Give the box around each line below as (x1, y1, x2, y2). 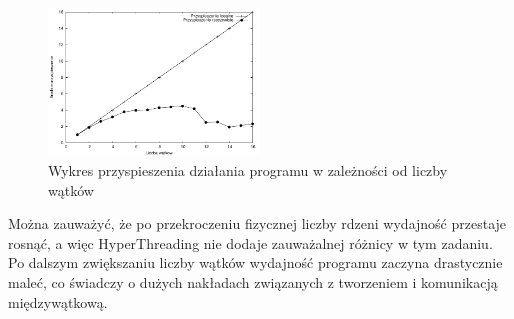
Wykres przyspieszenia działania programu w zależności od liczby (48, 159, 448, 180)
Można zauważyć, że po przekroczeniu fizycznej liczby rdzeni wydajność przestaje (8, 213, 507, 234)
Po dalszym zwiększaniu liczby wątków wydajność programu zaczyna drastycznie (8, 252, 503, 273)
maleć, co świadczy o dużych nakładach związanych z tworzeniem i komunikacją (8, 271, 498, 292)
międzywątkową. (8, 291, 108, 312)
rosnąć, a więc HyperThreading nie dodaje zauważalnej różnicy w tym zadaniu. (8, 232, 493, 253)
